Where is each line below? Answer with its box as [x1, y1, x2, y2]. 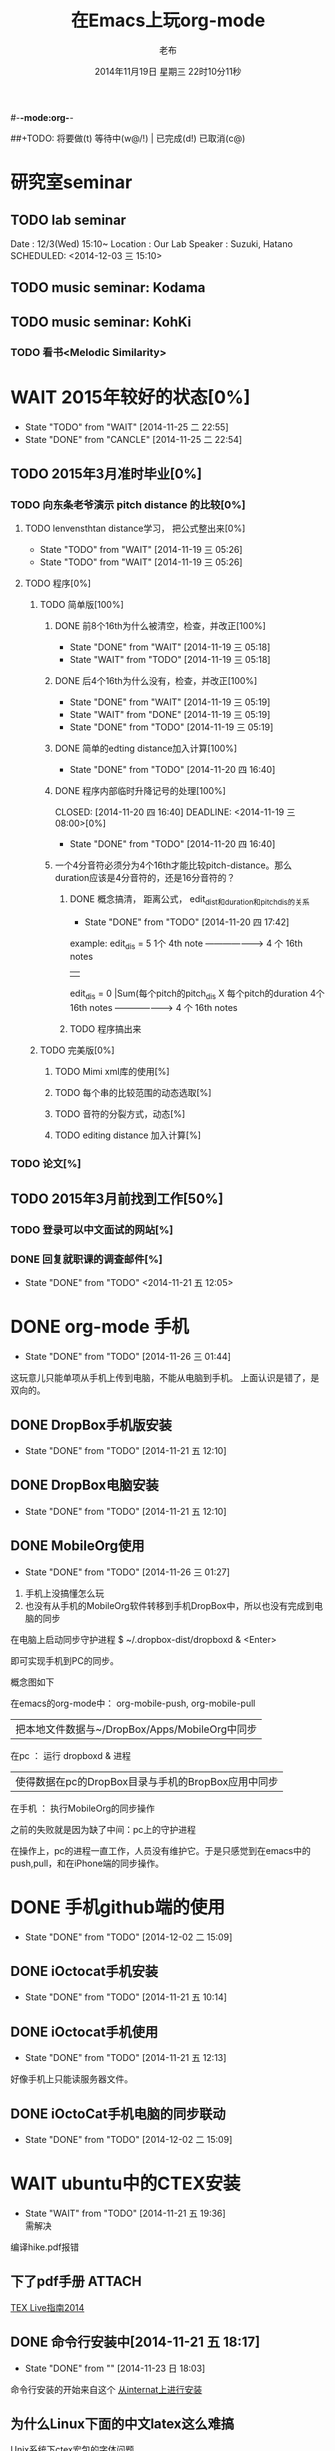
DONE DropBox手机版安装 [10, 1416, 172, 1433]
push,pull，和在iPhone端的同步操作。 [10, 1857, 165, 1869]
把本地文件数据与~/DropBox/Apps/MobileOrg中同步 [15, 1722, 258, 1736]
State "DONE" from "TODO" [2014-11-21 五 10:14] [24, 1991, 228, 2003]
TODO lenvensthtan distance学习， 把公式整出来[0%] [24, 522, 246, 535]
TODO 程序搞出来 [69, 1022, 142, 1035]
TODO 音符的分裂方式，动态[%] [54, 1107, 186, 1120]
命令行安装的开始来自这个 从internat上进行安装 [10, 2383, 203, 2395]
